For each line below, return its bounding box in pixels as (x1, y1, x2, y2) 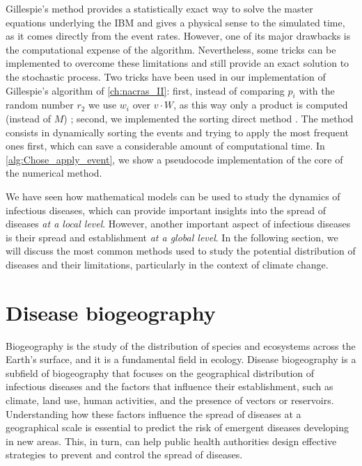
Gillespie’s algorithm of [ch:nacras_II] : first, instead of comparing (6, 83, 285, 97)
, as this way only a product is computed (173, 97, 348, 112)
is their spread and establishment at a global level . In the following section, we (6, 230, 338, 244)
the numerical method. (6, 166, 102, 180)
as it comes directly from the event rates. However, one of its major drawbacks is (6, 29, 351, 43)
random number (6, 97, 74, 112)
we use (88, 97, 117, 112)
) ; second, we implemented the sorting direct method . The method (63, 111, 354, 125)
